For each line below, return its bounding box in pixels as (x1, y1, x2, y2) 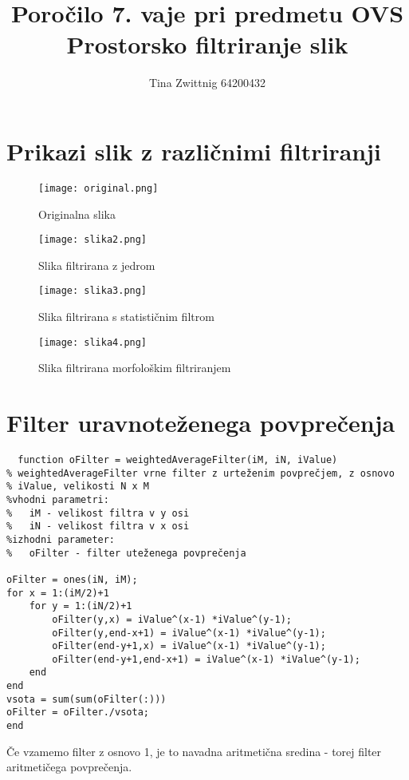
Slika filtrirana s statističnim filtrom (38, 308, 214, 324)
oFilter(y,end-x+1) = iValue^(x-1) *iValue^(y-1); (52, 627, 326, 639)
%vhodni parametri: (6, 493, 109, 505)
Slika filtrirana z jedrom (38, 256, 155, 273)
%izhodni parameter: (6, 533, 116, 545)
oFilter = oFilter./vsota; (6, 707, 149, 719)
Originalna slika (38, 205, 116, 222)
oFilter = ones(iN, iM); (6, 573, 138, 585)
